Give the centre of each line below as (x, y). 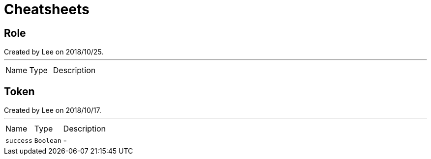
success (19, 140)
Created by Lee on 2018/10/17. (53, 110)
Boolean (48, 140)
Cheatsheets (47, 9)
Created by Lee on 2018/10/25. (54, 52)
